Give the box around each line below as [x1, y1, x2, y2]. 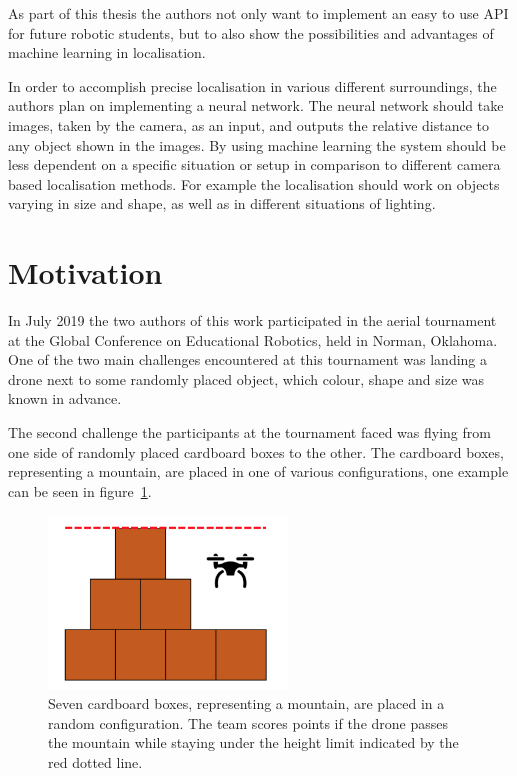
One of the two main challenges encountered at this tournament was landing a [8, 349, 488, 370]
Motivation [8, 252, 163, 293]
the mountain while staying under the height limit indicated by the [48, 732, 459, 753]
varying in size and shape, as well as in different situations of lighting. [8, 193, 436, 214]
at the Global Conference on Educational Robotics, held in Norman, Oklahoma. [8, 329, 498, 350]
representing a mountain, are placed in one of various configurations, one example [8, 461, 509, 482]
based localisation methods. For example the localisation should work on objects [8, 173, 500, 194]
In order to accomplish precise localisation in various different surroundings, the [8, 75, 497, 96]
